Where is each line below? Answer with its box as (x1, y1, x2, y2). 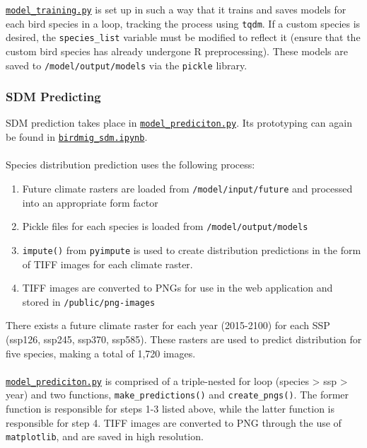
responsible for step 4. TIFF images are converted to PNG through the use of (6, 415, 342, 430)
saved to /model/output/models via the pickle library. (6, 57, 247, 72)
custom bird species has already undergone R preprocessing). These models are (6, 43, 349, 58)
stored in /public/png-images (22, 294, 156, 309)
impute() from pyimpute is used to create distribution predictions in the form (22, 242, 361, 257)
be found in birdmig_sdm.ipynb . (6, 130, 148, 144)
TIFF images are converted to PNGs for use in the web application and (22, 280, 333, 295)
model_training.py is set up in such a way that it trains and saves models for (6, 2, 346, 16)
